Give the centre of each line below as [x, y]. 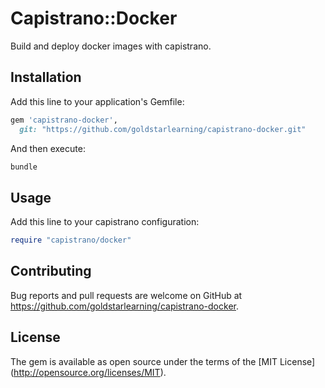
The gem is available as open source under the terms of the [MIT [144, 361]
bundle [24, 167]
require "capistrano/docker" [71, 240]
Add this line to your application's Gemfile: [97, 101]
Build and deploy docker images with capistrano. [111, 46]
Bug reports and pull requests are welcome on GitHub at [126, 295]
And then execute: [48, 148]
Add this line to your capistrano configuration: [105, 222]
